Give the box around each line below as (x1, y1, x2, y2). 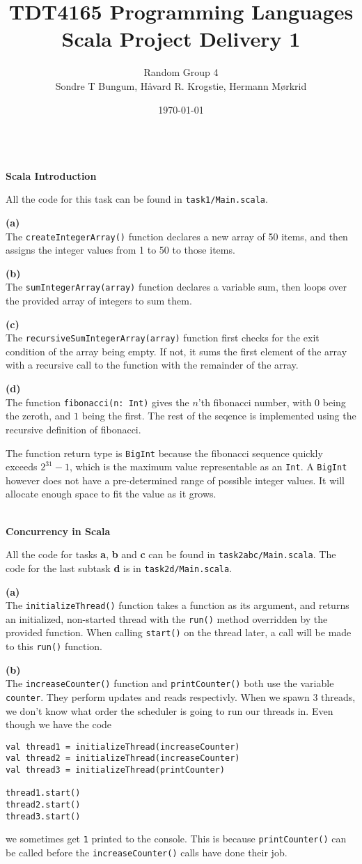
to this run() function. (6, 639, 102, 654)
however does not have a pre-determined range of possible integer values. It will (6, 472, 345, 487)
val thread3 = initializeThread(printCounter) (6, 765, 225, 776)
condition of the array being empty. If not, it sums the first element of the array (6, 344, 347, 358)
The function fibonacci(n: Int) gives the (6, 394, 189, 409)
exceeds (6, 459, 38, 474)
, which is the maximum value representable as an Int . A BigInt (69, 459, 347, 474)
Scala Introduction (6, 168, 97, 183)
